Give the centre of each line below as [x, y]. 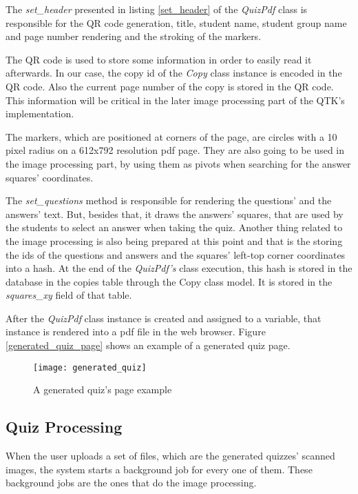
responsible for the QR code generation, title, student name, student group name [176, 22]
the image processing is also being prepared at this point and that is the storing [174, 240]
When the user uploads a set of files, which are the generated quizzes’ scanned [170, 456]
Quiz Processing [64, 427]
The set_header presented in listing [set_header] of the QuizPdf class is [157, 9]
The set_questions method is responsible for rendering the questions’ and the [169, 200]
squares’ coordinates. [50, 177]
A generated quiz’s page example [103, 389]
